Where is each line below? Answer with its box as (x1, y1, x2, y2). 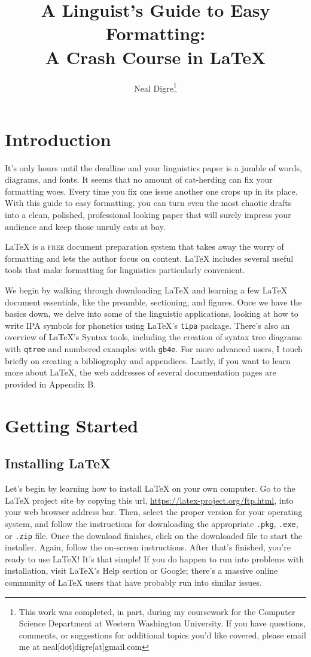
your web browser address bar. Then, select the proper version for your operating (5, 505, 303, 518)
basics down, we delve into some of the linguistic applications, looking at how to (5, 307, 298, 320)
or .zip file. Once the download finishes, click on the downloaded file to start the (5, 529, 303, 541)
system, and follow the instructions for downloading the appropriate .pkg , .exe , (5, 517, 298, 529)
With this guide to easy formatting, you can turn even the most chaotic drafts (5, 196, 292, 209)
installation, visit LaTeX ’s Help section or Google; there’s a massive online (5, 564, 278, 577)
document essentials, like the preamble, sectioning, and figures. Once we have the (5, 295, 302, 308)
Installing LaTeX (5, 454, 111, 473)
